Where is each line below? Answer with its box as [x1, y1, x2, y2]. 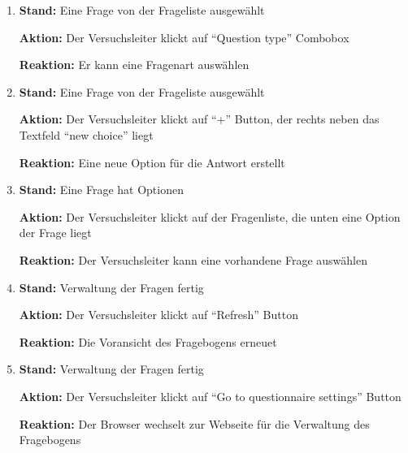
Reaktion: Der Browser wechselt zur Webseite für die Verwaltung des [19, 415, 370, 432]
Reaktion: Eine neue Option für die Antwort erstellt [19, 153, 285, 170]
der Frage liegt [19, 224, 92, 241]
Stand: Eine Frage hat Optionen [19, 181, 184, 198]
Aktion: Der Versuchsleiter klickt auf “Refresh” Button [19, 306, 298, 323]
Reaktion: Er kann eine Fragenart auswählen [19, 56, 250, 73]
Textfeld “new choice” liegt [19, 126, 154, 143]
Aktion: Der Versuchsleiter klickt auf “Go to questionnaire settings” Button [19, 387, 401, 404]
